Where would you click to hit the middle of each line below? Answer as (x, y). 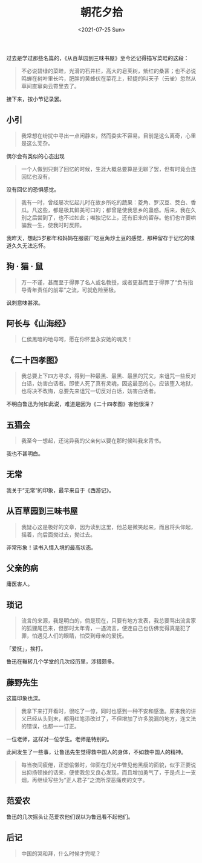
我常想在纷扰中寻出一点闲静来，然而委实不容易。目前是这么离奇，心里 (109, 135)
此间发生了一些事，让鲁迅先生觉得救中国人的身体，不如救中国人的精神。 (96, 752)
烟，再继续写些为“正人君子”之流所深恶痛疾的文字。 (84, 780)
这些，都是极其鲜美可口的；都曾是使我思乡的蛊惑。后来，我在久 (117, 210)
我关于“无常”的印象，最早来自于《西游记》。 (60, 490)
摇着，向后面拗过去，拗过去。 (58, 535)
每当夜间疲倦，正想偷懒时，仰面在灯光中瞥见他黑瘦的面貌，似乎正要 (106, 765)
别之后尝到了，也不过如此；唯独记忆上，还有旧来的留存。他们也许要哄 (109, 217)
